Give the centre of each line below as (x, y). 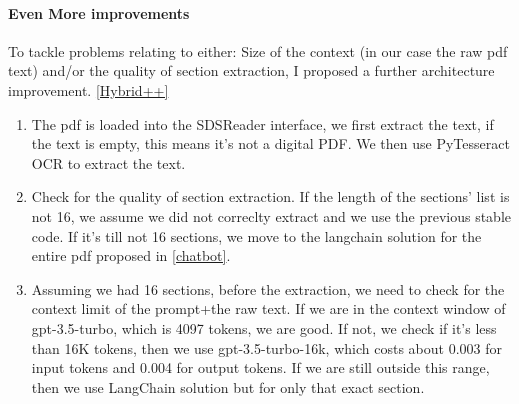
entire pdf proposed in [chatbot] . (131, 255)
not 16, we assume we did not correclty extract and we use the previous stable (271, 215)
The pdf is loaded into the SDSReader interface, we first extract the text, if (262, 123)
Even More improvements (99, 12)
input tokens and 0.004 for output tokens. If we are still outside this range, (260, 367)
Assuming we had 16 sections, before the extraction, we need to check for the (268, 288)
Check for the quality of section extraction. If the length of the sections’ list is (270, 196)
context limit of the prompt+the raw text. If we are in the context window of (268, 308)
